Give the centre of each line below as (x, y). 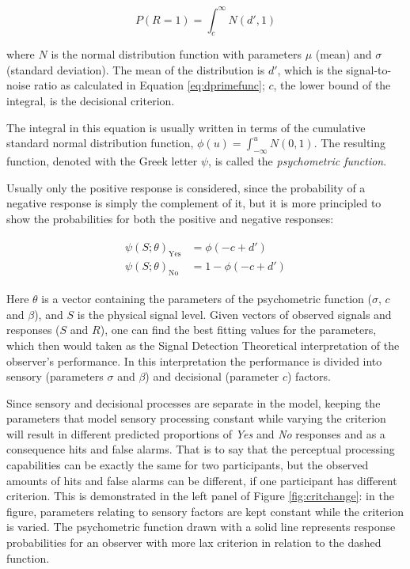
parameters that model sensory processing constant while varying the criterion (196, 418)
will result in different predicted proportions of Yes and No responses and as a (196, 433)
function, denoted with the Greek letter (102, 161)
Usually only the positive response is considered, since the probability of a (186, 187)
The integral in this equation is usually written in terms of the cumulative (186, 127)
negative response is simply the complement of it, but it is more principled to (194, 203)
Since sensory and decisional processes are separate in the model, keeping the (194, 402)
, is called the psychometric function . (298, 161)
